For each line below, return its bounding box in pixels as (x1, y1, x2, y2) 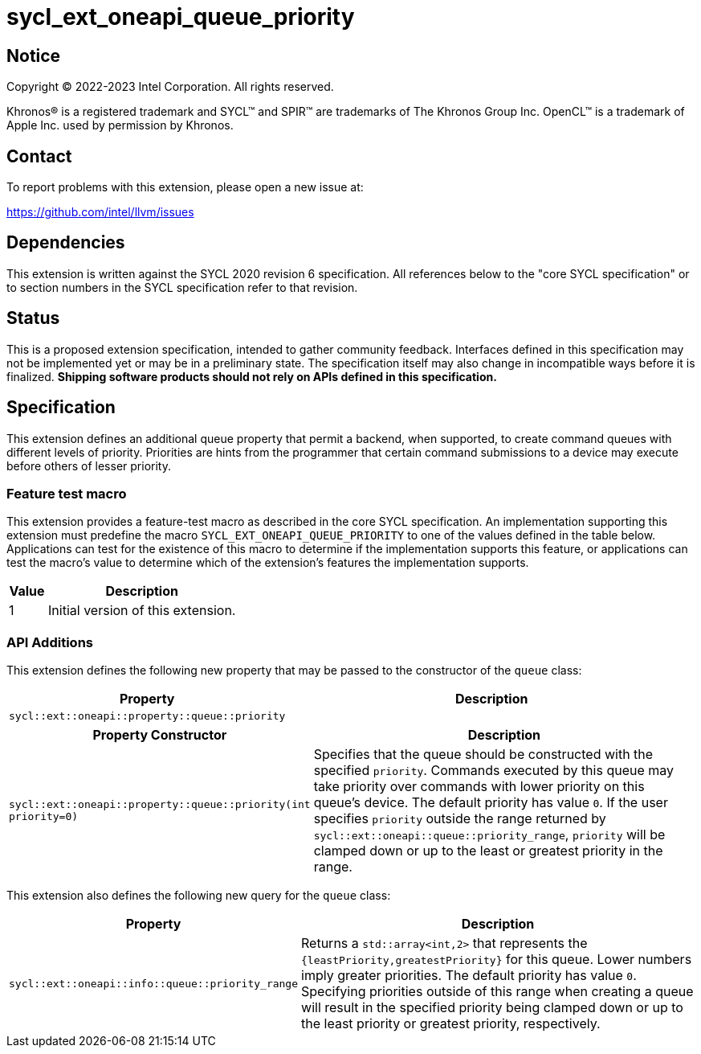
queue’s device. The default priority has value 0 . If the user (313, 794, 668, 811)
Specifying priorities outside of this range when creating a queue (301, 983, 694, 1000)
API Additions (6, 634, 93, 650)
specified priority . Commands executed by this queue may (313, 762, 675, 779)
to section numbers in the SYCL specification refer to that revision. (6, 280, 358, 294)
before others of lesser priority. (6, 458, 171, 473)
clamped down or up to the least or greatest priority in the (313, 843, 663, 859)
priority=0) (9, 810, 79, 823)
